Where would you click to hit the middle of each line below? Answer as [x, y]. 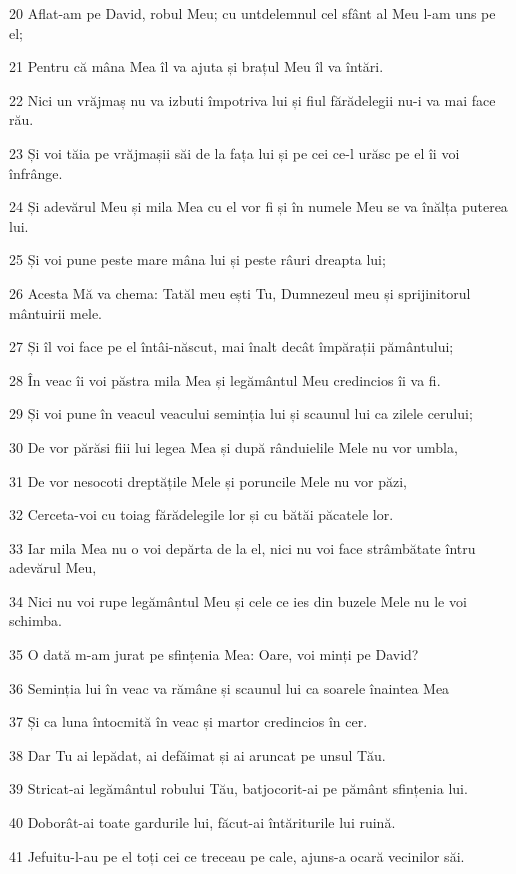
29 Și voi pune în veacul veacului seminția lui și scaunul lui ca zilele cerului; [241, 413]
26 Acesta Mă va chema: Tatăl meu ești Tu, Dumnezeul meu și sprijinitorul [240, 292]
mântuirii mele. [55, 312]
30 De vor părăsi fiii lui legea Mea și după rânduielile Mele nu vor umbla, [233, 446]
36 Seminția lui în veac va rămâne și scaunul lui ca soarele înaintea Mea [229, 687]
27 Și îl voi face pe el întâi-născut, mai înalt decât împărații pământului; [231, 346]
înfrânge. [36, 172]
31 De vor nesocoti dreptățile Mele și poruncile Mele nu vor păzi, [208, 480]
